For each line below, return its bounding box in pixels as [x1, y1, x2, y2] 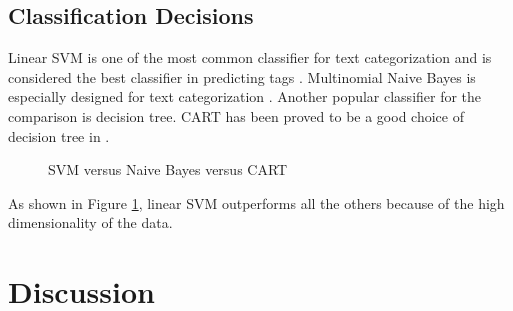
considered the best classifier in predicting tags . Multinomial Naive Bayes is [8, 66, 476, 87]
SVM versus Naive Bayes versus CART [48, 159, 288, 180]
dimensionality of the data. [8, 212, 173, 233]
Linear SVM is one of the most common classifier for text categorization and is [8, 47, 492, 68]
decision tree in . [8, 125, 110, 146]
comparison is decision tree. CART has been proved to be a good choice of [8, 105, 464, 126]
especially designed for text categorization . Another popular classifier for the [8, 86, 482, 107]
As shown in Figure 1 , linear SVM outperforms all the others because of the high [8, 192, 505, 213]
